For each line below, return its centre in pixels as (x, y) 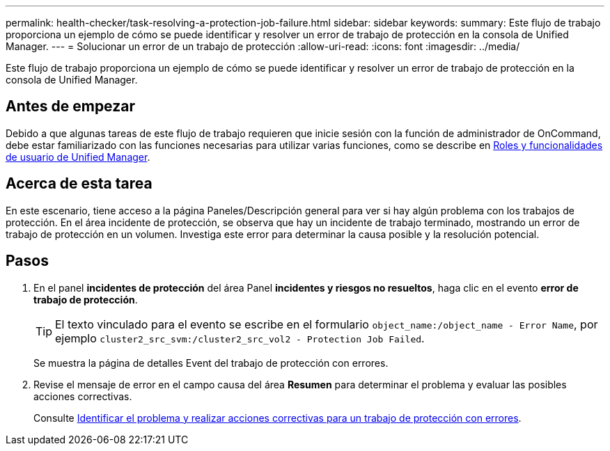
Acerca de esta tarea (79, 184)
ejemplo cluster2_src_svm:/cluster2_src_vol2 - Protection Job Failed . (240, 338)
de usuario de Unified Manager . (78, 157)
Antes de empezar (70, 106)
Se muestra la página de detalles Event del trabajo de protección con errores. (211, 363)
